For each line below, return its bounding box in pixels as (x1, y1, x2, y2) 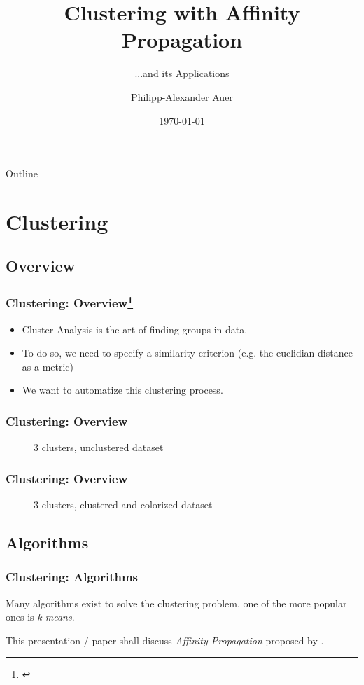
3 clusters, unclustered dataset (34, 440, 164, 455)
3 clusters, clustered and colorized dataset (34, 497, 213, 511)
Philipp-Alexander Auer (131, 89, 233, 104)
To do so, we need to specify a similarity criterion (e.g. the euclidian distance (22, 345, 353, 360)
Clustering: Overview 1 (6, 292, 134, 312)
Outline (6, 166, 38, 181)
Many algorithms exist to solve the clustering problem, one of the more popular (6, 595, 347, 610)
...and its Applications (134, 66, 230, 81)
